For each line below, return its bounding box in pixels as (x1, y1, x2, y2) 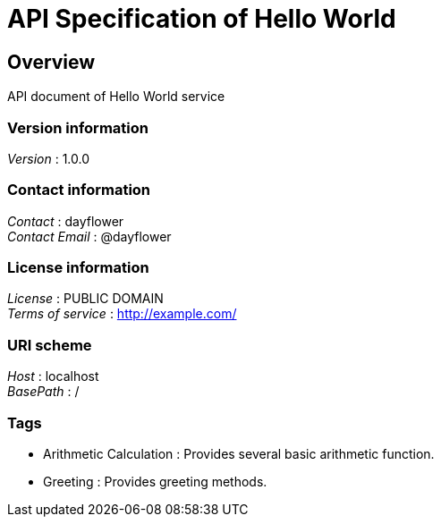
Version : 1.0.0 (7, 150, 90, 166)
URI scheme (7, 335, 92, 354)
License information (7, 258, 149, 277)
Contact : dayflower (7, 213, 124, 229)
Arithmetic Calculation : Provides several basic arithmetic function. (43, 445, 435, 461)
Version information (7, 118, 148, 137)
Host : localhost (7, 368, 99, 385)
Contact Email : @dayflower (7, 228, 172, 244)
